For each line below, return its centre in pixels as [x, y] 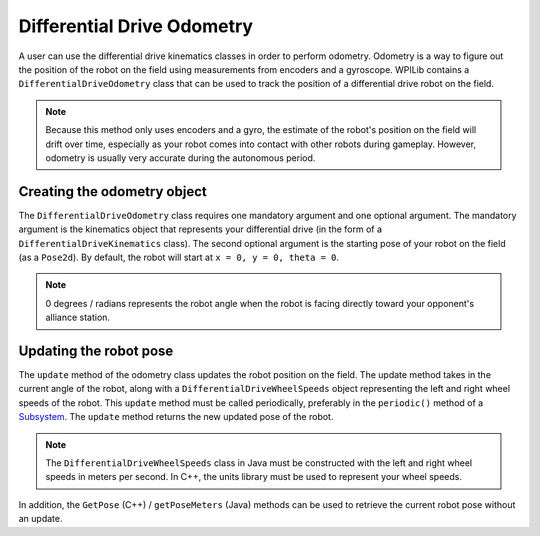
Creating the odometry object [112, 191]
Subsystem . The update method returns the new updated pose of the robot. [176, 417]
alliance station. [77, 317]
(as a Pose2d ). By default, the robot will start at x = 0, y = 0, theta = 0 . [179, 257]
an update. [40, 519]
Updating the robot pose [96, 350]
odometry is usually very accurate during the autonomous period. [180, 157]
